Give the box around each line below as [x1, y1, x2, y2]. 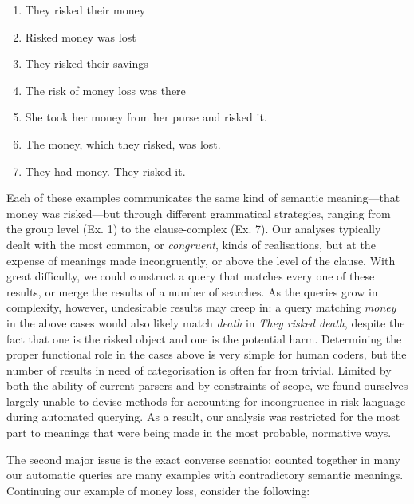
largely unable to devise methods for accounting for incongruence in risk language [6, 392, 406, 409]
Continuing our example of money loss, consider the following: [6, 482, 310, 498]
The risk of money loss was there [25, 81, 186, 98]
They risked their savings [25, 55, 148, 72]
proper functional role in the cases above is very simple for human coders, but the [6, 346, 407, 363]
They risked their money [25, 2, 146, 18]
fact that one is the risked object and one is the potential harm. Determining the [6, 330, 402, 347]
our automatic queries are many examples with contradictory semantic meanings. [6, 466, 404, 483]
